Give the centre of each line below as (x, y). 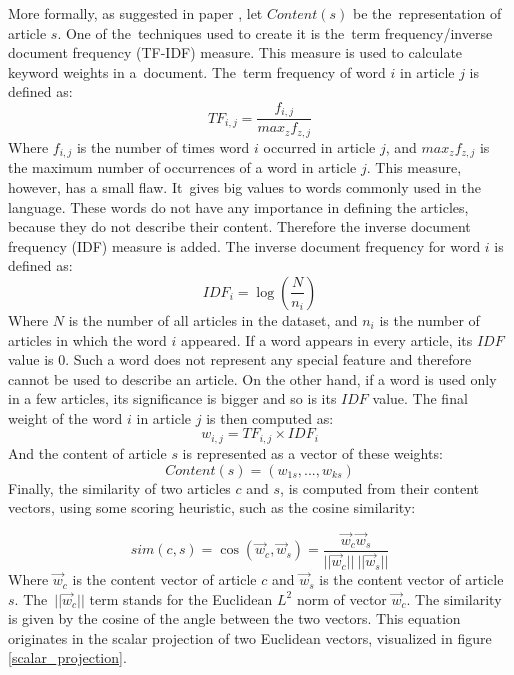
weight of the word (65, 417)
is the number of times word (163, 146)
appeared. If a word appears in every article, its (326, 339)
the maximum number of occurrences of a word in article (182, 167)
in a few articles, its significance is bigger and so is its (172, 398)
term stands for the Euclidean (181, 598)
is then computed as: (270, 417)
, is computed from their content (379, 487)
